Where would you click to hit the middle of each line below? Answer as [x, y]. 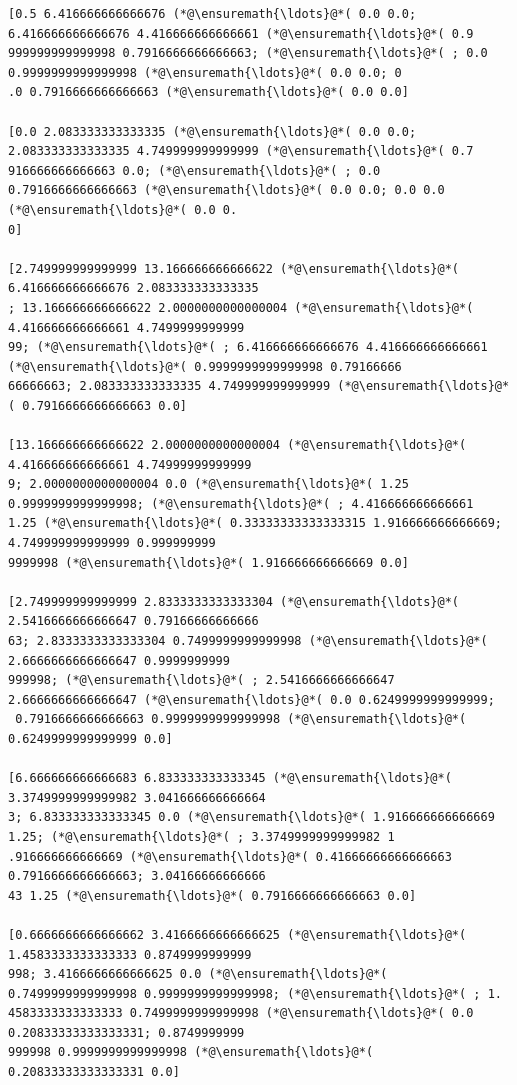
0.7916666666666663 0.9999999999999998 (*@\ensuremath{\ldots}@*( [241, 719]
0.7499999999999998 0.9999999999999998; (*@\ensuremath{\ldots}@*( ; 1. [255, 993]
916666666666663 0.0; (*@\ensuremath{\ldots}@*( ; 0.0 [194, 170]
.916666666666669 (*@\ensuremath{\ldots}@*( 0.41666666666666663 [230, 856]
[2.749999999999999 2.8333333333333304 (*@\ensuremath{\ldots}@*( [234, 601]
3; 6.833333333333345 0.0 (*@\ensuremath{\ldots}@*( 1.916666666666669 [251, 817]
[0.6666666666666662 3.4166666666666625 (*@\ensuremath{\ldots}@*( [237, 934]
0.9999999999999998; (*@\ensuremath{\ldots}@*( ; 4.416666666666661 [241, 503]
